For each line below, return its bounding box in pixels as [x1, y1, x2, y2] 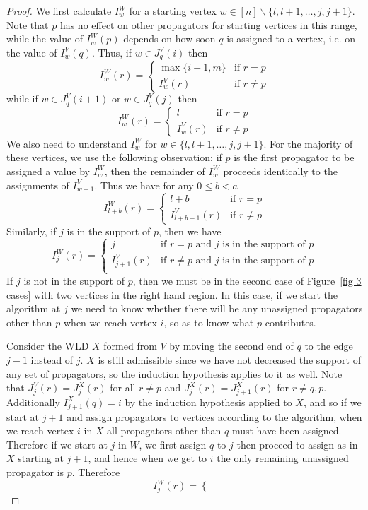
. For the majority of [263, 136, 353, 150]
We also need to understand [6, 136, 127, 150]
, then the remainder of [104, 163, 205, 178]
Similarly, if [6, 223, 57, 238]
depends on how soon [123, 31, 216, 46]
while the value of [6, 31, 84, 46]
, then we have [158, 223, 222, 238]
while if [6, 91, 38, 106]
